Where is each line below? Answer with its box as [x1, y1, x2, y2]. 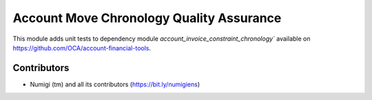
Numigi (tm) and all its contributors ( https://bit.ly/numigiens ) [30, 80, 200, 88]
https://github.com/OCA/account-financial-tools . [12, 43, 152, 52]
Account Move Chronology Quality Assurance [12, 10, 282, 26]
